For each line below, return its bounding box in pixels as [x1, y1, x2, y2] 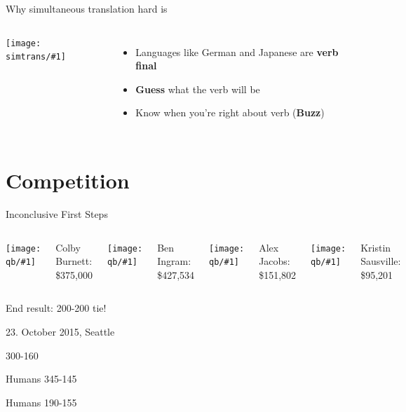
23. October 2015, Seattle [6, 324, 115, 339]
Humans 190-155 [6, 394, 77, 409]
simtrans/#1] [6, 52, 66, 62]
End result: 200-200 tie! [6, 301, 107, 315]
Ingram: [157, 254, 191, 268]
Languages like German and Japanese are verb [135, 44, 339, 59]
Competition [6, 166, 130, 195]
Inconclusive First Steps [6, 207, 108, 221]
